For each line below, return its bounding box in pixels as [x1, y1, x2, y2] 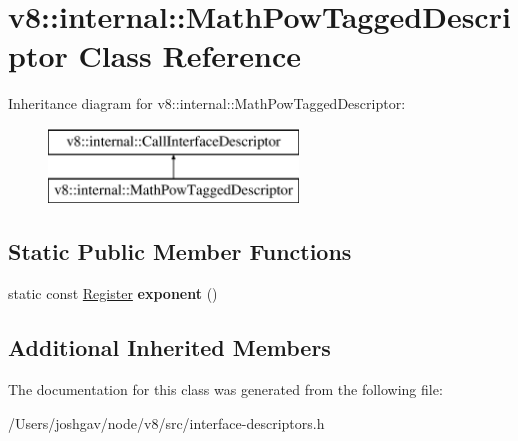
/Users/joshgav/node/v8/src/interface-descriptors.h [8, 412, 325, 433]
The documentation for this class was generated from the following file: [8, 379, 443, 400]
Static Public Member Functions [8, 236, 352, 267]
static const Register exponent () [8, 283, 218, 304]
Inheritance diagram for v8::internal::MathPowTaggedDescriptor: [8, 93, 406, 114]
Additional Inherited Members [8, 332, 331, 363]
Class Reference [78, 35, 301, 76]
